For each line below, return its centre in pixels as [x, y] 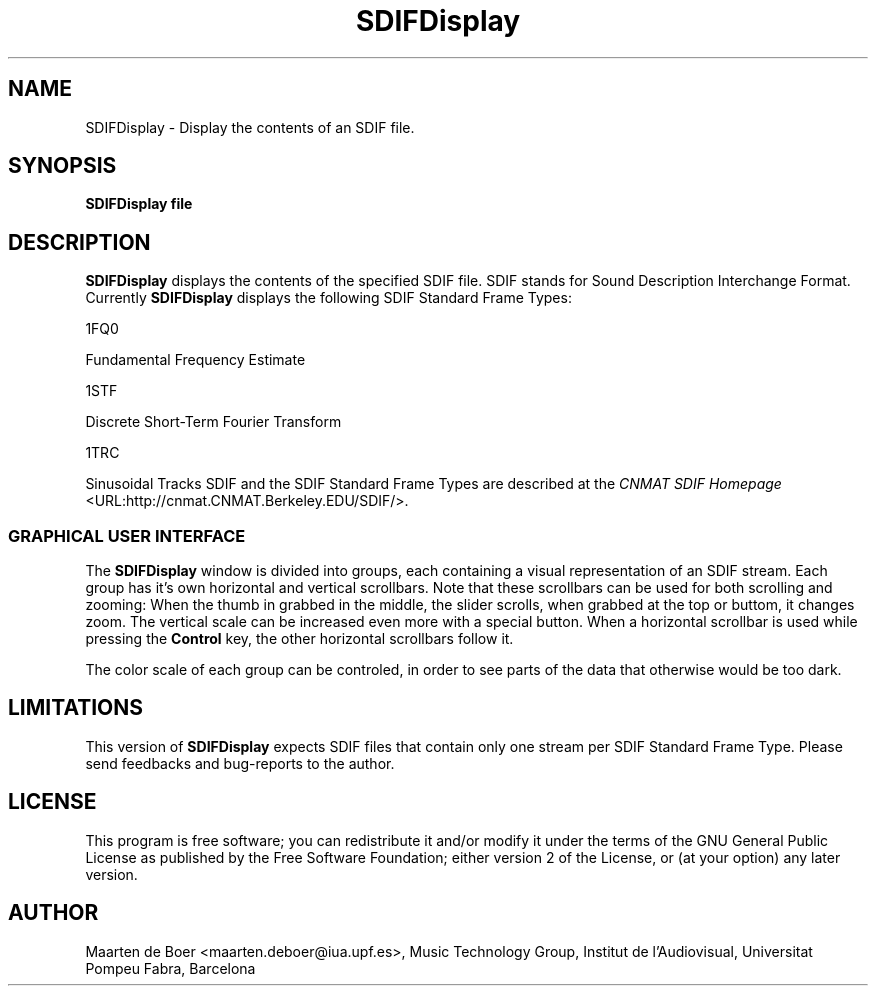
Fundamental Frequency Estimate [195, 360]
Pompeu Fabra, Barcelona [170, 968]
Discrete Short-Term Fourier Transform [213, 422]
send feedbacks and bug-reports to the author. [240, 763]
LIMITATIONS [76, 708]
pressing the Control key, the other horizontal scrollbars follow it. [299, 639]
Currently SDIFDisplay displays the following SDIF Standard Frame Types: [328, 298]
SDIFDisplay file [139, 204]
